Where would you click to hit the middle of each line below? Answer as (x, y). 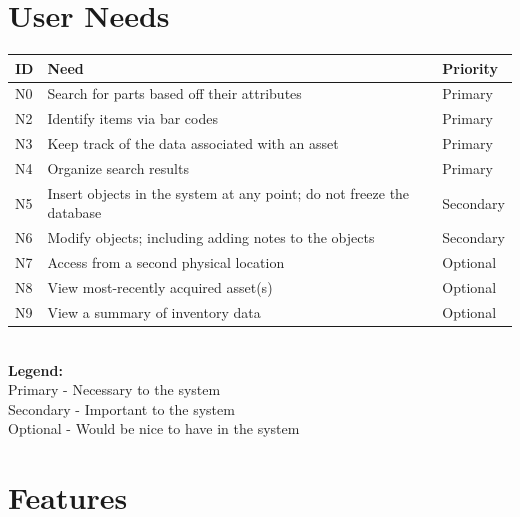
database (74, 212)
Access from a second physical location (166, 262)
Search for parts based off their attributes (174, 93)
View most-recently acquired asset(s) (160, 286)
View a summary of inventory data (154, 311)
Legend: (35, 369)
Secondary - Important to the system (121, 408)
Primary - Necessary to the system (114, 389)
